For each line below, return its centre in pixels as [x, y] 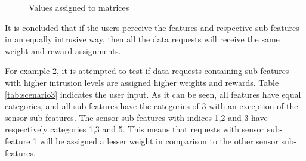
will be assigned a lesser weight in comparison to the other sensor [159, 140]
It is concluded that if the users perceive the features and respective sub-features [152, 27]
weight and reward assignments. [63, 50]
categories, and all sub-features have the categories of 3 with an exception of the [152, 106]
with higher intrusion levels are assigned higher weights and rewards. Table [142, 82]
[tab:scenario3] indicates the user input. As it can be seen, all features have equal [153, 94]
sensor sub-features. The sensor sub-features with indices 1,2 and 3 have [136, 117]
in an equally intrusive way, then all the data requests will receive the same [142, 39]
